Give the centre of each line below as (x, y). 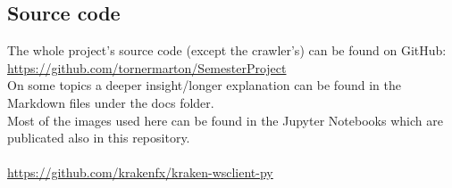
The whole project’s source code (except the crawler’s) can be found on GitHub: (227, 50)
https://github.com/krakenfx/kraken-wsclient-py (140, 172)
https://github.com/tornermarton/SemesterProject (147, 67)
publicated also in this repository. (99, 138)
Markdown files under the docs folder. (111, 102)
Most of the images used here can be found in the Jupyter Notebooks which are (225, 120)
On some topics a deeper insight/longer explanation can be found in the (204, 85)
